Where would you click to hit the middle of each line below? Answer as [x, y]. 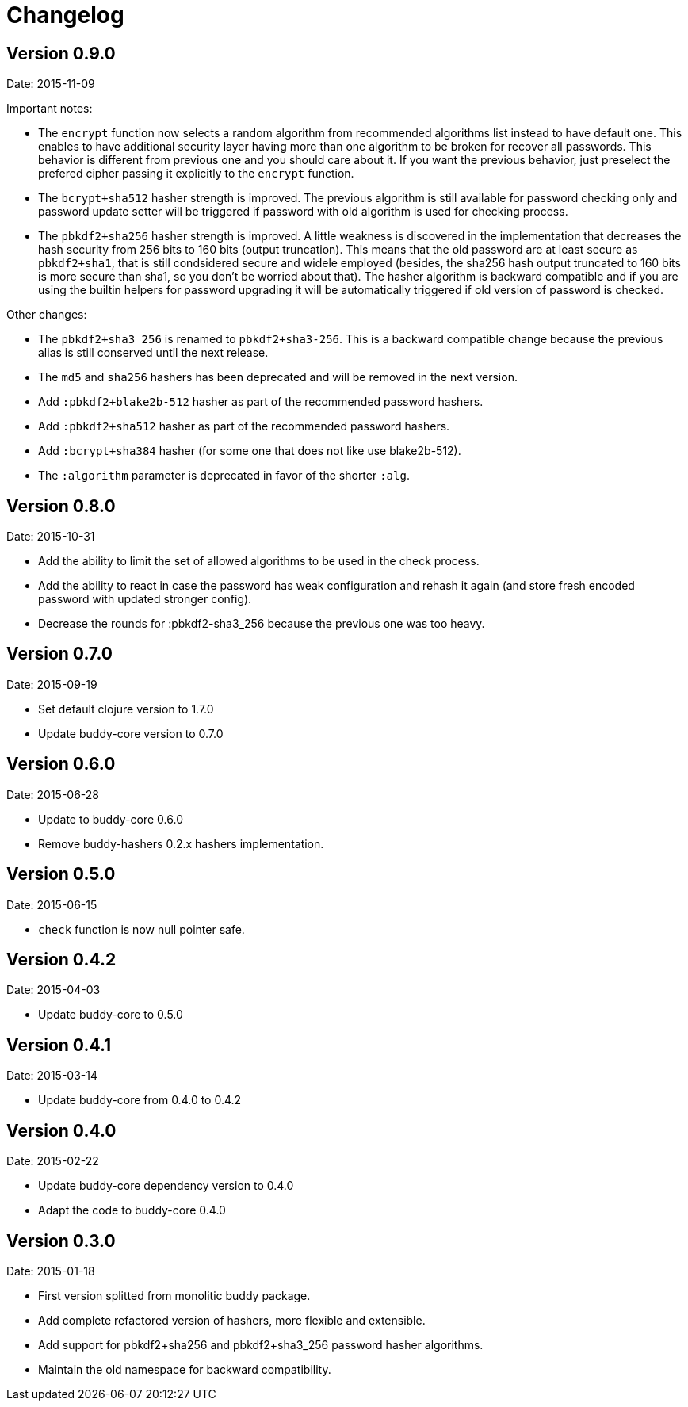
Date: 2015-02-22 [53, 1161]
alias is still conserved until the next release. [153, 353]
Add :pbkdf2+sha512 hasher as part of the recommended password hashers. [244, 426]
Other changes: [47, 315]
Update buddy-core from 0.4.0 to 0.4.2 [140, 1100]
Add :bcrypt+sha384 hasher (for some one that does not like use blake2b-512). [250, 451]
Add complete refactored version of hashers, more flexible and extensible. [232, 1320]
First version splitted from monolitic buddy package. [174, 1295]
